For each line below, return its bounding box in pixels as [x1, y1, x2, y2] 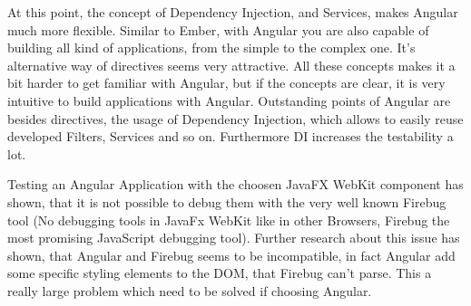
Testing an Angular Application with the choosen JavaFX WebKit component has [7, 175, 464, 194]
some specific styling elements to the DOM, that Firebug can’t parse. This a [7, 263, 432, 282]
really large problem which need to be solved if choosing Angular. [7, 281, 372, 300]
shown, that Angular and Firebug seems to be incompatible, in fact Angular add [7, 245, 456, 264]
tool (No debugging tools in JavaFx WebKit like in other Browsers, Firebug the [7, 210, 450, 229]
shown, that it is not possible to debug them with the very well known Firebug [7, 192, 446, 211]
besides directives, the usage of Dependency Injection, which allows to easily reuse [7, 109, 464, 128]
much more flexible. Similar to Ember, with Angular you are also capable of [7, 20, 429, 39]
